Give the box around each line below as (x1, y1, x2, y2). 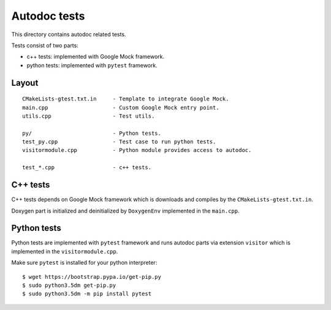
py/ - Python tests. (22, 129, 162, 137)
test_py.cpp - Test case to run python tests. (22, 138, 216, 145)
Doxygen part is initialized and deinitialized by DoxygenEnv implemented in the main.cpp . (11, 207, 240, 214)
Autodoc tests (11, 9, 85, 23)
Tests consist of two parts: (11, 42, 79, 49)
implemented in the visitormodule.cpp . (11, 248, 118, 255)
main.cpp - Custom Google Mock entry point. (22, 104, 220, 111)
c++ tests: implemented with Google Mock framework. (26, 53, 165, 61)
